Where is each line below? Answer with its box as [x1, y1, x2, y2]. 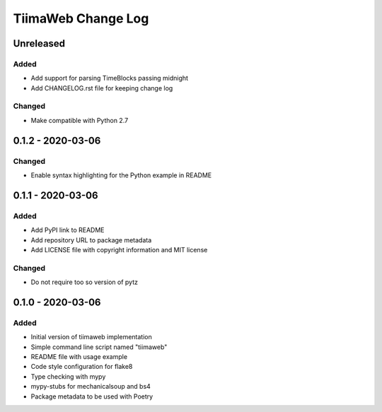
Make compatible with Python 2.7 [30, 116, 129, 124]
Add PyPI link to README [30, 226, 105, 235]
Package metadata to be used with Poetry [30, 392, 154, 401]
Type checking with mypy [30, 372, 106, 381]
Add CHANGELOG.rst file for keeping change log [30, 83, 173, 92]
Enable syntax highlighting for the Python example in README [30, 171, 212, 179]
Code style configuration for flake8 [30, 363, 133, 371]
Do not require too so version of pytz [30, 278, 138, 286]
